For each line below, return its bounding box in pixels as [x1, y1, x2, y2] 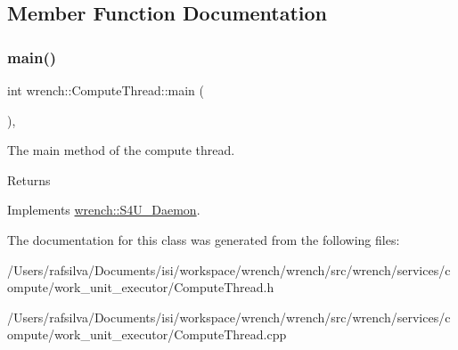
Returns [7, 170, 51, 189]
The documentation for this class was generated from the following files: [7, 230, 400, 248]
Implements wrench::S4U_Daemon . [7, 200, 200, 219]
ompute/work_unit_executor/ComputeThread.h [7, 278, 274, 297]
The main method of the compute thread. [7, 141, 235, 159]
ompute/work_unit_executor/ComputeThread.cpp [7, 325, 287, 344]
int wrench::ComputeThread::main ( [7, 81, 204, 99]
